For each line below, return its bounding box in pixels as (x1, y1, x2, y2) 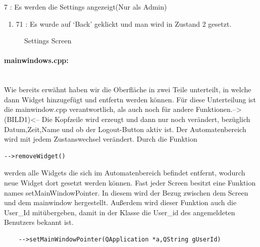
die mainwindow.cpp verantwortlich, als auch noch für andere (4, 104, 194, 114)
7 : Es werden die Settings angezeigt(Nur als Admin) (4, 2, 167, 12)
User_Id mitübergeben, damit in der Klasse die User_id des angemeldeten (4, 207, 235, 217)
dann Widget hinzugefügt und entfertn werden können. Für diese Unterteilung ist (4, 94, 256, 104)
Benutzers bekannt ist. (4, 217, 74, 227)
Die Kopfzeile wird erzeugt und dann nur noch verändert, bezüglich (41, 113, 250, 124)
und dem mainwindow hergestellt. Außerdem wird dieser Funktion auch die (4, 197, 237, 208)
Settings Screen (24, 35, 72, 46)
